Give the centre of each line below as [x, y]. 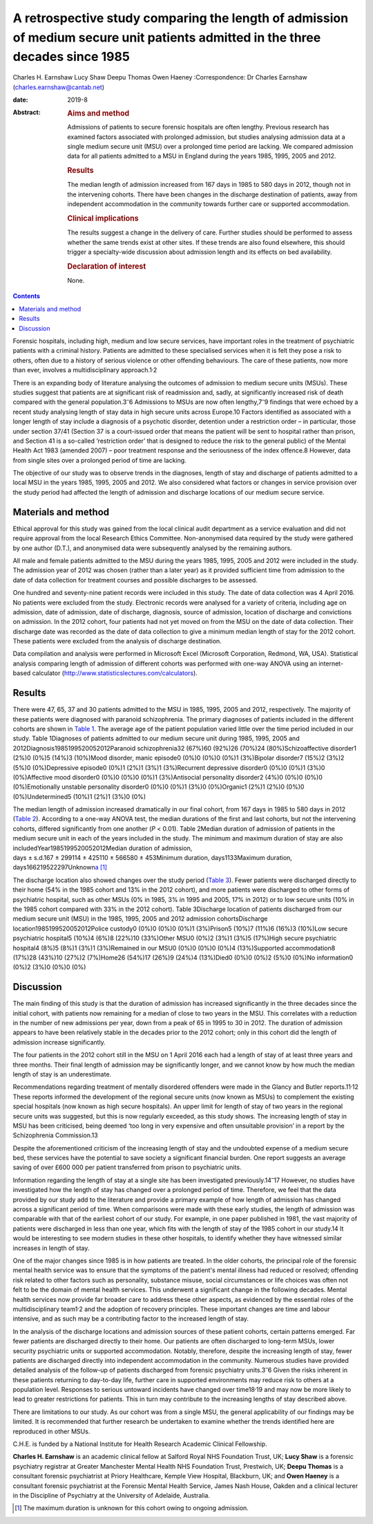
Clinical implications [103, 218]
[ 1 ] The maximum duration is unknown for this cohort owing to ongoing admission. [132, 1508]
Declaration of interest [107, 266]
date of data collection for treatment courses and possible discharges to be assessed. [135, 580]
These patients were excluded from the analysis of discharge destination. [117, 641]
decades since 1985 [71, 57]
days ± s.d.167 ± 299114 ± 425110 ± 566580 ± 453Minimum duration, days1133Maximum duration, [153, 858]
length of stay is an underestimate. [62, 1074]
